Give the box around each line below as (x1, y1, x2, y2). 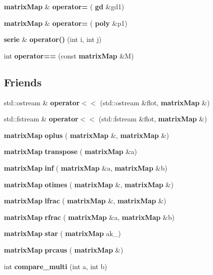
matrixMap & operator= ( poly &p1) (4, 18, 128, 28)
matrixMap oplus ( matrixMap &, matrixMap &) (4, 130, 169, 140)
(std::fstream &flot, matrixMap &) (98, 114, 207, 124)
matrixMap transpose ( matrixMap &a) (4, 146, 137, 157)
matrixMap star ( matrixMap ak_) (4, 228, 121, 238)
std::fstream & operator (4, 114, 78, 124)
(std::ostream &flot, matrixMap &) (100, 97, 210, 107)
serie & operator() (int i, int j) (4, 34, 102, 44)
